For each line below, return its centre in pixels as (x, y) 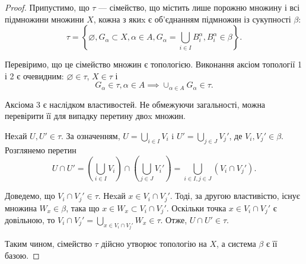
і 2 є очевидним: (34, 75)
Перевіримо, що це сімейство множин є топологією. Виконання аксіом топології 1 (153, 64)
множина (21, 207)
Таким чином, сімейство (48, 244)
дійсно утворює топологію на (154, 244)
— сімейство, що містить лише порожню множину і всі (199, 7)
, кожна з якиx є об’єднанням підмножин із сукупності (192, 19)
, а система (236, 244)
